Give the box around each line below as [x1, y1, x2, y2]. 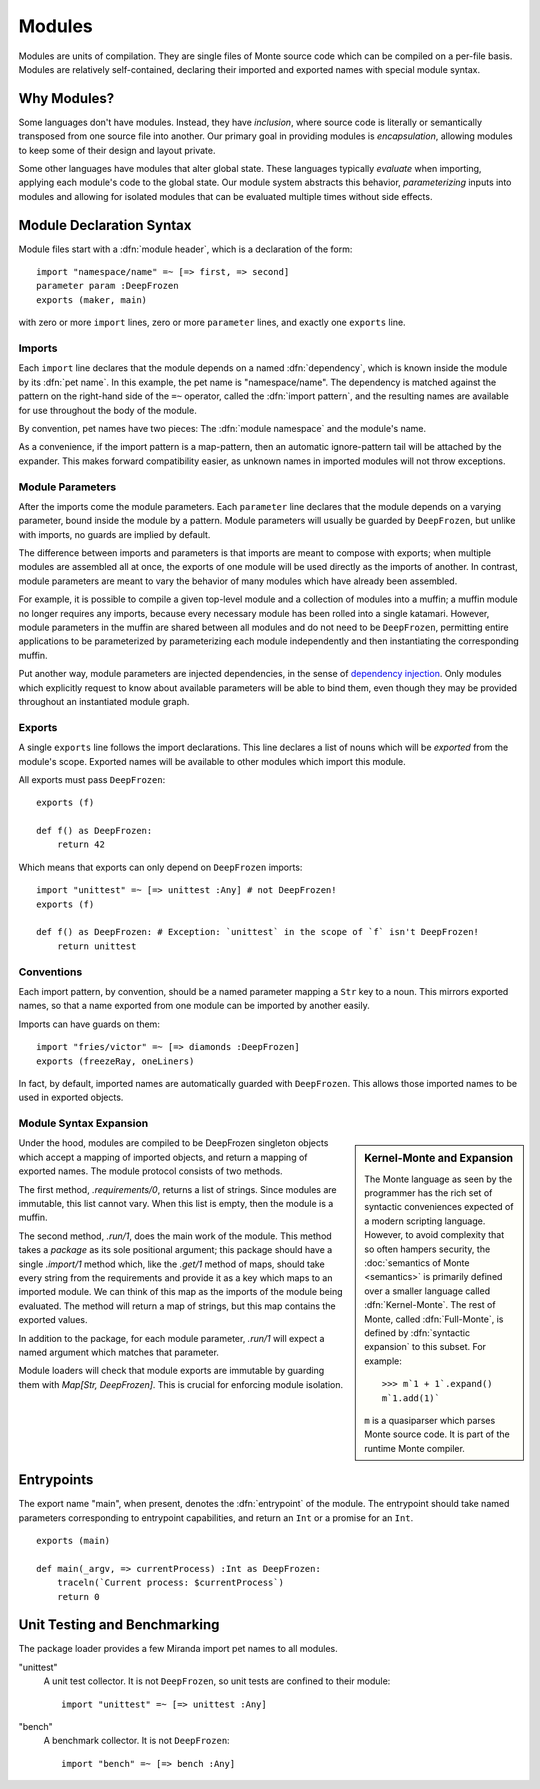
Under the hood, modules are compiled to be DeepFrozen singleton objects [18, 1137, 329, 1149]
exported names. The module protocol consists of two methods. [18, 1165, 284, 1177]
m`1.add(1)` [381, 1392, 440, 1404]
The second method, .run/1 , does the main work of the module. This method [18, 1230, 332, 1242]
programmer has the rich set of [364, 1187, 493, 1199]
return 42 [56, 839, 105, 850]
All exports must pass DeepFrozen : [18, 773, 166, 785]
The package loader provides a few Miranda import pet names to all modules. [18, 1643, 339, 1655]
